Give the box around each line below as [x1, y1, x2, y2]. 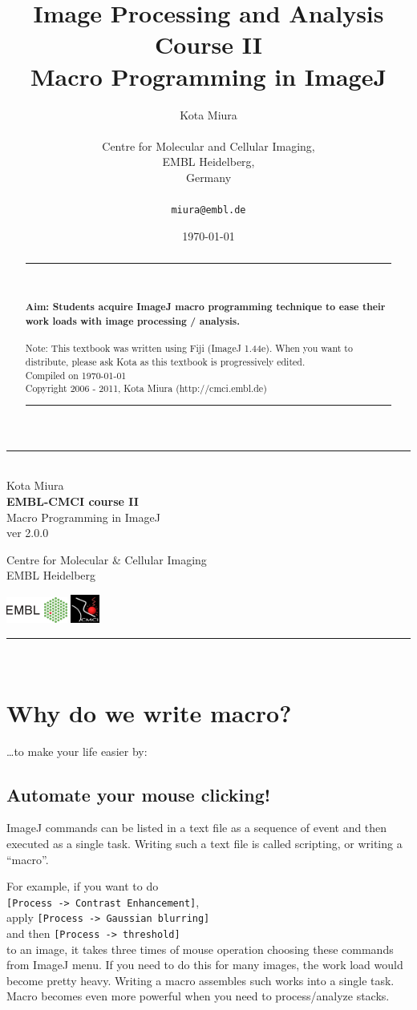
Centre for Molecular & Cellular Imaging [6, 551, 207, 568]
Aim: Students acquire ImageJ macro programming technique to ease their [25, 300, 386, 314]
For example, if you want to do [6, 878, 159, 895]
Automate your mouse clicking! [6, 782, 271, 806]
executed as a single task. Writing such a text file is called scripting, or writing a [6, 834, 403, 851]
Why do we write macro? [6, 696, 292, 729]
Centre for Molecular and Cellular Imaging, [102, 137, 315, 154]
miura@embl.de [171, 204, 246, 216]
